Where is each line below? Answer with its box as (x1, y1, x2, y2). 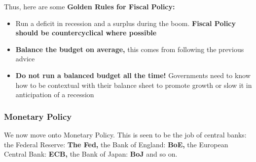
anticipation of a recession (15, 89, 94, 100)
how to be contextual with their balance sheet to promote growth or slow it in (15, 80, 252, 90)
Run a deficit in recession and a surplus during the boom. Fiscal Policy (15, 18, 236, 28)
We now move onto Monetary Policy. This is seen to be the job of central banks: (4, 129, 247, 139)
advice (15, 54, 35, 64)
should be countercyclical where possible (15, 27, 157, 38)
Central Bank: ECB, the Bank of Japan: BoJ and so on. (4, 149, 178, 159)
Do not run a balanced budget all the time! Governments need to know (15, 70, 251, 80)
